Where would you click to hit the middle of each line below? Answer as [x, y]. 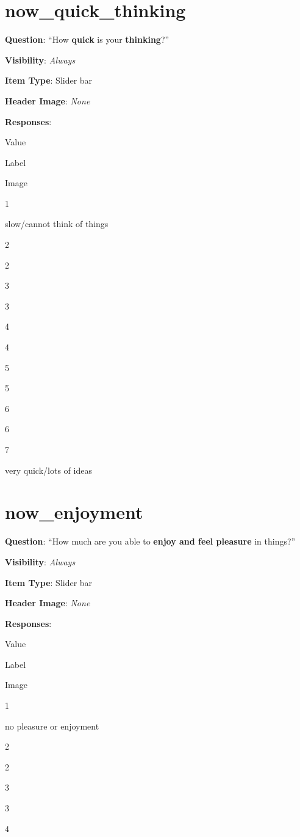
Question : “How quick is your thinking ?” [87, 39]
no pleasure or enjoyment [52, 726]
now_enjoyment [74, 512]
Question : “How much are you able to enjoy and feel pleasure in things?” [150, 541]
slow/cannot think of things [57, 224]
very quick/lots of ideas [48, 470]
